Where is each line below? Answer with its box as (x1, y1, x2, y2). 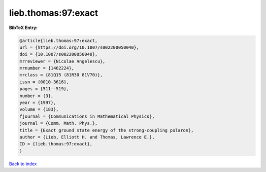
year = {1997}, (19, 100, 56, 105)
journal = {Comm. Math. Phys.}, (19, 121, 98, 126)
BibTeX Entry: (9, 25, 38, 31)
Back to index (9, 161, 37, 167)
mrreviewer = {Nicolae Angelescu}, (19, 58, 105, 64)
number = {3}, (19, 93, 54, 99)
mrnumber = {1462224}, (19, 66, 74, 71)
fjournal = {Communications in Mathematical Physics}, (19, 113, 155, 119)
